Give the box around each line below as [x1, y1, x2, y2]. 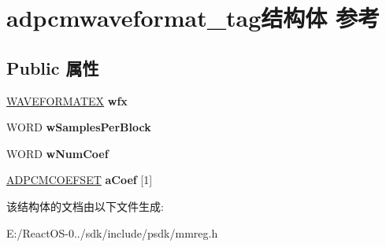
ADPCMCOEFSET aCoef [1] [6, 171, 153, 188]
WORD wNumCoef [6, 145, 109, 161]
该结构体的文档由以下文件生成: [6, 197, 164, 214]
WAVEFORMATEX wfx [6, 92, 128, 109]
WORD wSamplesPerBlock [6, 119, 151, 135]
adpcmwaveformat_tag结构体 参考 [6, 2, 380, 34]
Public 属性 [6, 55, 99, 79]
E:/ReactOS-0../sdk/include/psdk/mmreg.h [6, 224, 218, 241]
